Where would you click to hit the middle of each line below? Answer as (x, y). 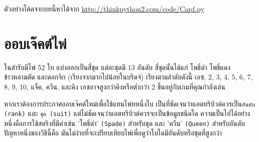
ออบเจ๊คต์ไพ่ (35, 43)
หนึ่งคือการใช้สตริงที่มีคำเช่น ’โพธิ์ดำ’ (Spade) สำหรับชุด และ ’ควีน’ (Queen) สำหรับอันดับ (124, 123)
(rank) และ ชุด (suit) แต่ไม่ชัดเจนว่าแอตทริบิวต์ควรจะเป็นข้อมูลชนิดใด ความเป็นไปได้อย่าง (127, 113)
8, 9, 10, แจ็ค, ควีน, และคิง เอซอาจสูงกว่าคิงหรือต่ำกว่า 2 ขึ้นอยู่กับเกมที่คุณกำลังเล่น (115, 86)
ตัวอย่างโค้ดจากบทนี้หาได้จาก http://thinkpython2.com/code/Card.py (104, 8)
